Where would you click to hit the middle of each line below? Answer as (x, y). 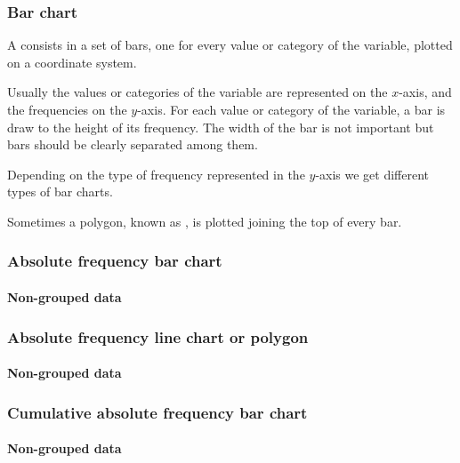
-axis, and (425, 92)
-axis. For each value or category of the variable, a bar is (291, 109)
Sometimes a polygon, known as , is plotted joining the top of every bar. (205, 221)
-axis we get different (372, 174)
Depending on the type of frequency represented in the (156, 174)
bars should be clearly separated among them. (133, 144)
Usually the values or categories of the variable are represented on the (198, 92)
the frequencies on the (67, 109)
